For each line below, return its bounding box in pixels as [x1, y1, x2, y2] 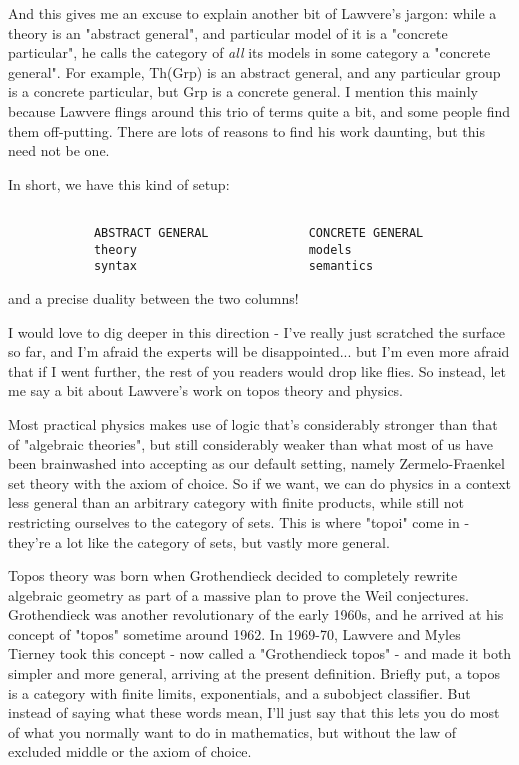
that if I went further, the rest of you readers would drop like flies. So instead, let [8, 360, 506, 381]
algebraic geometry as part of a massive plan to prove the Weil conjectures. [8, 584, 469, 605]
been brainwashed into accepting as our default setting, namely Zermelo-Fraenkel [8, 453, 505, 474]
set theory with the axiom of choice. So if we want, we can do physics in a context [8, 472, 512, 493]
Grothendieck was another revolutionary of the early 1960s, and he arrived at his [8, 604, 504, 625]
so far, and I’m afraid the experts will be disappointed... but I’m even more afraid [8, 341, 510, 362]
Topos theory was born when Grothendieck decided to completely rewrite [8, 565, 458, 586]
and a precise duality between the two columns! [8, 287, 299, 308]
